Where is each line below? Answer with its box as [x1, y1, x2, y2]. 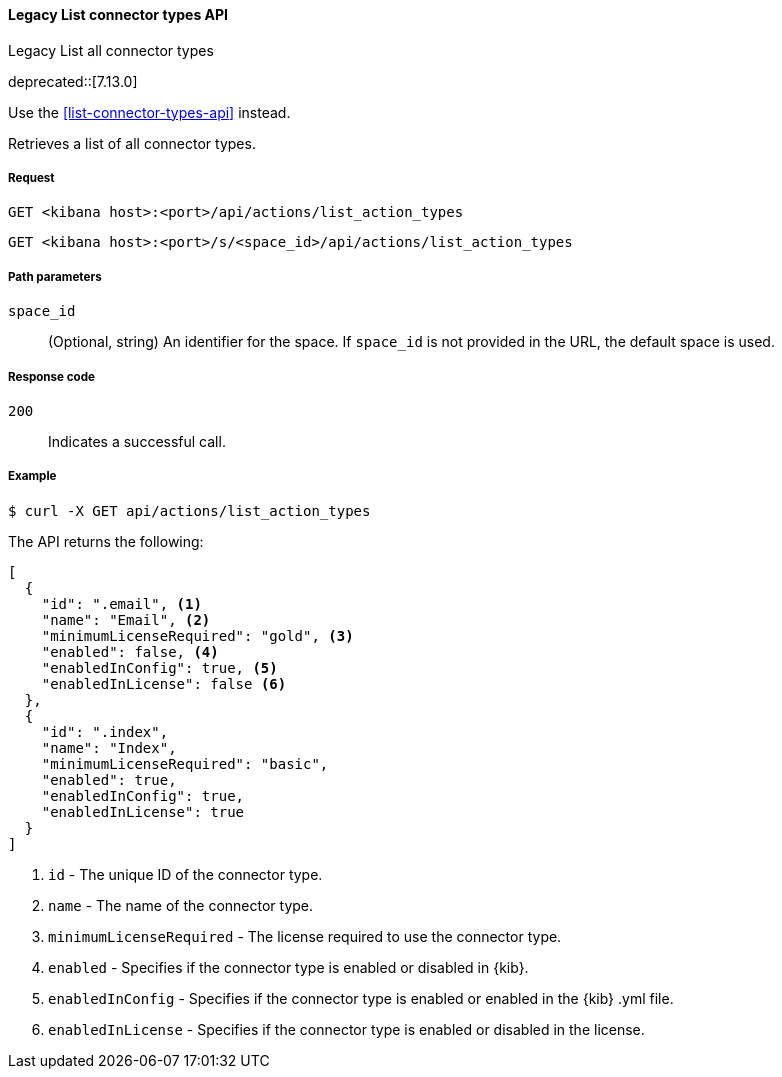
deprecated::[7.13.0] [8, 72, 138, 90]
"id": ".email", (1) [41, 595, 202, 612]
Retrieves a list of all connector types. [8, 134, 256, 152]
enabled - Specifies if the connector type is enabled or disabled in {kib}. [48, 958, 529, 976]
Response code [8, 369, 95, 384]
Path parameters [8, 269, 102, 284]
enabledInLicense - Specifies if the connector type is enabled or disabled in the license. [48, 1020, 645, 1038]
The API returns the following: [8, 532, 204, 550]
